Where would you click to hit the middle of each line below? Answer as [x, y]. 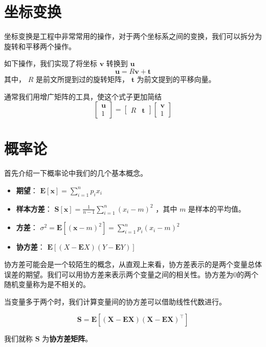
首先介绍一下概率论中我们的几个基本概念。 [76, 173]
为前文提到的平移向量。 [176, 79]
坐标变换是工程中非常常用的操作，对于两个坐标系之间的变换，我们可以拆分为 [133, 36]
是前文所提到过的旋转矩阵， [82, 79]
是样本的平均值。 [217, 208]
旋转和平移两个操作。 [40, 46]
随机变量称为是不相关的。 [47, 284]
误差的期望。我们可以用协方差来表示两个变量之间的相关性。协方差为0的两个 [131, 274]
